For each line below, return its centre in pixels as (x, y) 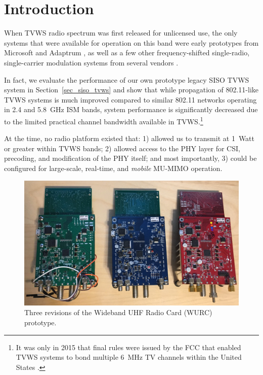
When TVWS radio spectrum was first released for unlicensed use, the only (121, 33)
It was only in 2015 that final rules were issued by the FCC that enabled (128, 347)
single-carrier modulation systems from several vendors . (91, 62)
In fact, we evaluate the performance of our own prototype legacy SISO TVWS (127, 79)
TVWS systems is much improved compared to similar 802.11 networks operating (130, 99)
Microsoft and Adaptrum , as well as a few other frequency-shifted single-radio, (127, 53)
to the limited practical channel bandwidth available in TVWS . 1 (104, 120)
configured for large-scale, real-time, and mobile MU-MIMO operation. (113, 168)
